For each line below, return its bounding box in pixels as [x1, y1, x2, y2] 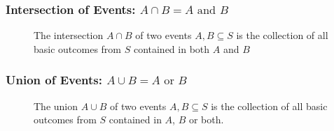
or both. [188, 112, 224, 127]
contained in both [133, 41, 210, 56]
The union [34, 98, 78, 113]
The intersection [34, 28, 104, 43]
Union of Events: [6, 71, 102, 88]
